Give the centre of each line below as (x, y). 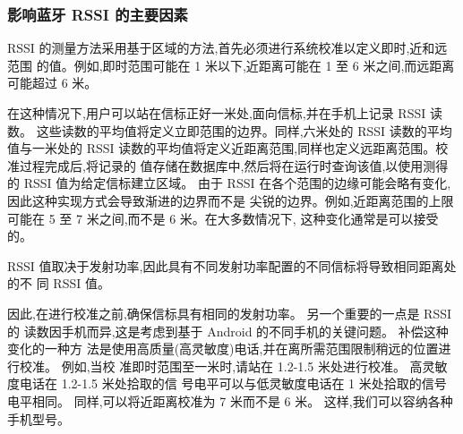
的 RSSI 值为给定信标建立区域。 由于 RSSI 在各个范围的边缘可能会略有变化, (229, 183)
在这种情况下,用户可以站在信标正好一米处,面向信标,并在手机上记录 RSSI (217, 113)
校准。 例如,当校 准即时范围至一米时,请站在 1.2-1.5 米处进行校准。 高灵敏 (233, 366)
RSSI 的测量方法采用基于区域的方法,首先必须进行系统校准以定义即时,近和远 (227, 48)
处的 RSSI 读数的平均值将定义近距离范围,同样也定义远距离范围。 (246, 148)
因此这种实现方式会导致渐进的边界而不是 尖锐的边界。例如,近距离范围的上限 (231, 200)
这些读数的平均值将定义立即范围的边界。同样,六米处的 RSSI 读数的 (231, 130)
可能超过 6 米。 (52, 83)
